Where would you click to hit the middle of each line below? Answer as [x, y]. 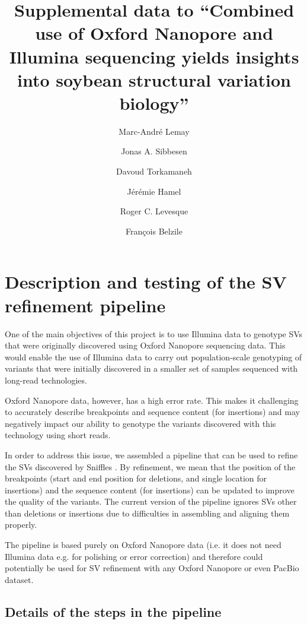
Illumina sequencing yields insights [154, 56]
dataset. [19, 579]
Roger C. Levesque [154, 211]
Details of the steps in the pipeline [113, 611]
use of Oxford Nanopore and [154, 33]
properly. [21, 525]
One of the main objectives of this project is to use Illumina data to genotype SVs [154, 333]
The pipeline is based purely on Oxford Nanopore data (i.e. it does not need [143, 545]
